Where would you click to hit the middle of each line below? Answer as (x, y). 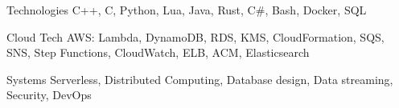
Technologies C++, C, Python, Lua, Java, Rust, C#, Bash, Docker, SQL (187, 10)
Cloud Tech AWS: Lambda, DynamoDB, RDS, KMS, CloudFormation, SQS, (195, 36)
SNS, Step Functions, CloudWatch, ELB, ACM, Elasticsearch (158, 52)
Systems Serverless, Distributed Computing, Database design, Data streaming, (200, 79)
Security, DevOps (49, 95)
